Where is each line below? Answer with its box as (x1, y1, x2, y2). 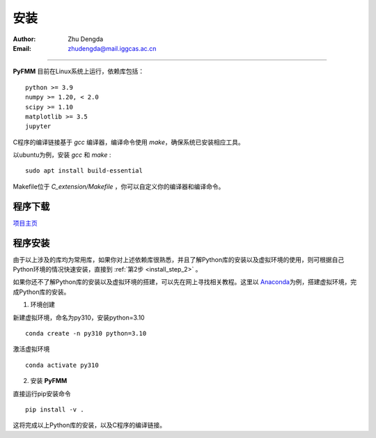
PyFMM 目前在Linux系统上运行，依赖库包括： (13, 67, 145, 76)
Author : (13, 35, 36, 43)
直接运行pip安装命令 (13, 389, 71, 398)
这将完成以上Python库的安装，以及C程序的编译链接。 (13, 421, 166, 430)
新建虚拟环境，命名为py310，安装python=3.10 (13, 313, 146, 322)
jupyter (25, 123, 52, 130)
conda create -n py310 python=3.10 (25, 329, 147, 337)
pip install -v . (25, 405, 84, 414)
